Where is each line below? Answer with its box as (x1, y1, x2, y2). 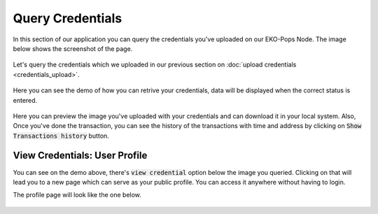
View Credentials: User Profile (13, 150, 148, 162)
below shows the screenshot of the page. (13, 44, 133, 52)
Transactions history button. (13, 131, 110, 140)
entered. (13, 96, 38, 104)
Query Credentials (13, 10, 122, 26)
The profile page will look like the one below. (13, 191, 141, 199)
